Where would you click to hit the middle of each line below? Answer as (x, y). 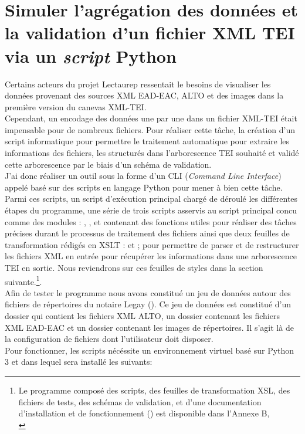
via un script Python (91, 56)
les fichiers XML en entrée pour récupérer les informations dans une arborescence (151, 256)
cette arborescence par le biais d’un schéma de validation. (108, 164)
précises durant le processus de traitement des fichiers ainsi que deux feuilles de (147, 233)
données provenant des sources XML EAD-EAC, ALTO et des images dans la (144, 95)
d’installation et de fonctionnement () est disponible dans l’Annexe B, (144, 413)
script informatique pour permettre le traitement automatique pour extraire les (147, 141)
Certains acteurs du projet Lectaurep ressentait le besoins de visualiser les (138, 84)
